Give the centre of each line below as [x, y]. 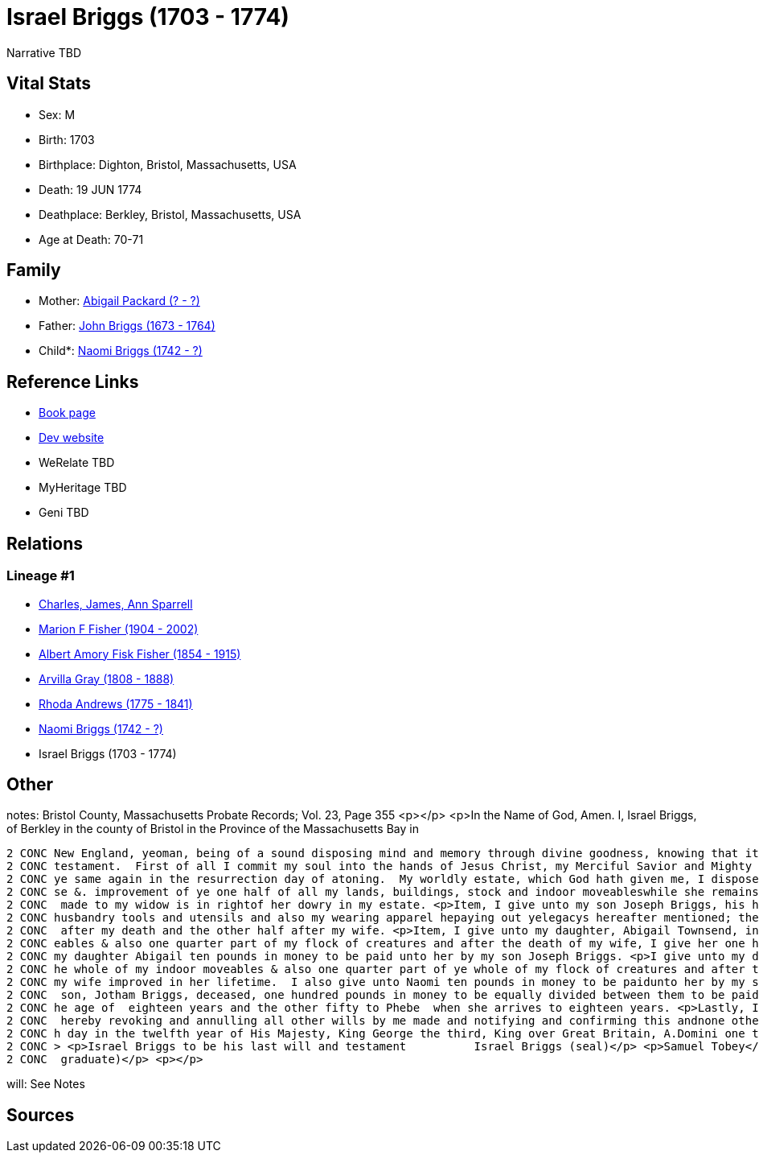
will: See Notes [46, 1084]
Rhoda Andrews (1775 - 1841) [116, 703]
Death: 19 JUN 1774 [90, 189]
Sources [41, 1115]
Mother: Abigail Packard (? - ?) [119, 301]
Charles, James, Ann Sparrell [116, 604]
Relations [45, 543]
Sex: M [57, 114]
